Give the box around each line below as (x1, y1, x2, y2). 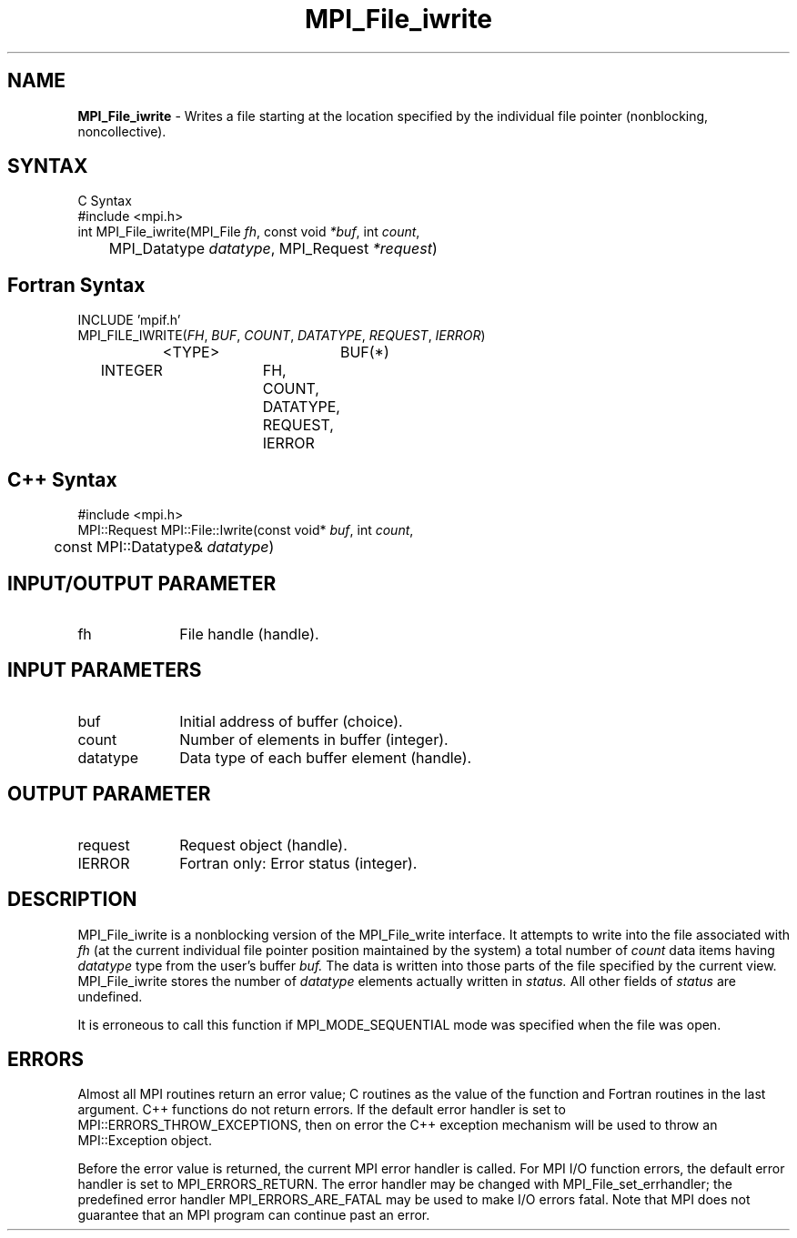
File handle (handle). (179, 624, 319, 643)
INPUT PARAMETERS (7, 659, 202, 682)
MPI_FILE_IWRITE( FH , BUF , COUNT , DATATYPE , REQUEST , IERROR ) (77, 327, 486, 344)
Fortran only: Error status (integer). (179, 853, 418, 872)
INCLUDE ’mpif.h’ (77, 312, 181, 328)
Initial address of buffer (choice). (179, 711, 403, 730)
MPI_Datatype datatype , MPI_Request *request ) (108, 239, 438, 258)
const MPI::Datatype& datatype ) (54, 538, 275, 557)
